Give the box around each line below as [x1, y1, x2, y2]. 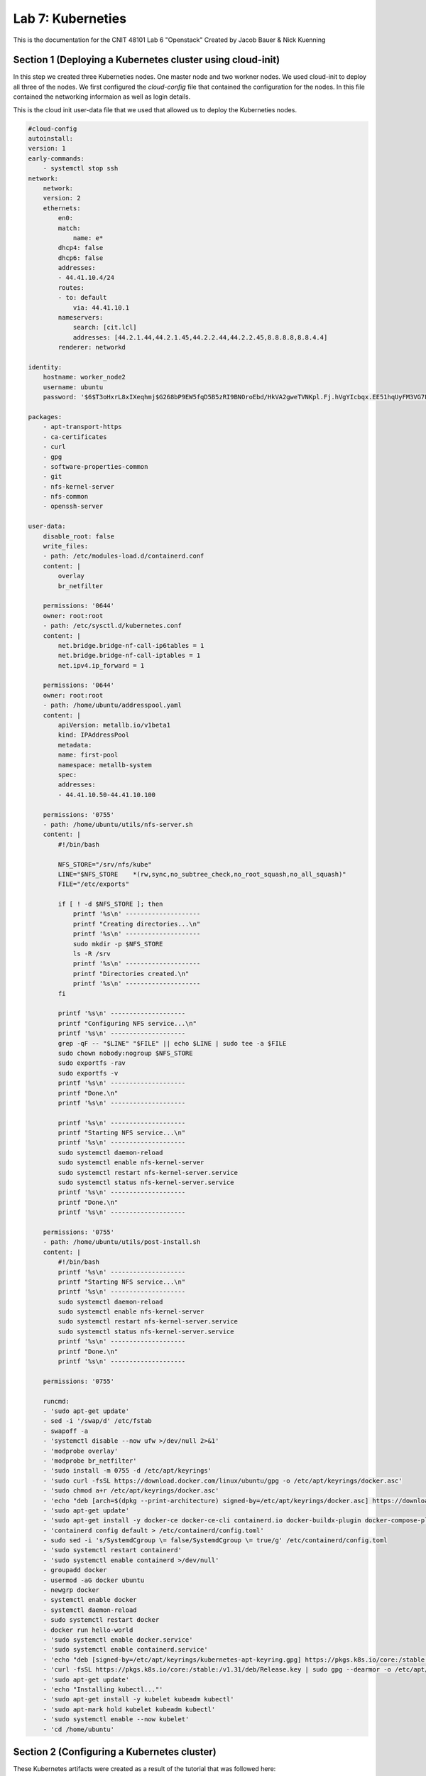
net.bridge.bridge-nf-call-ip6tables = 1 [58, 641, 204, 649]
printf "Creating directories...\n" [72, 920, 201, 928]
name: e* [72, 234, 104, 242]
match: [58, 224, 81, 232]
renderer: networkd [58, 343, 126, 352]
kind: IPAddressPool [58, 731, 130, 739]
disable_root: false [43, 532, 115, 540]
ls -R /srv [72, 950, 111, 958]
